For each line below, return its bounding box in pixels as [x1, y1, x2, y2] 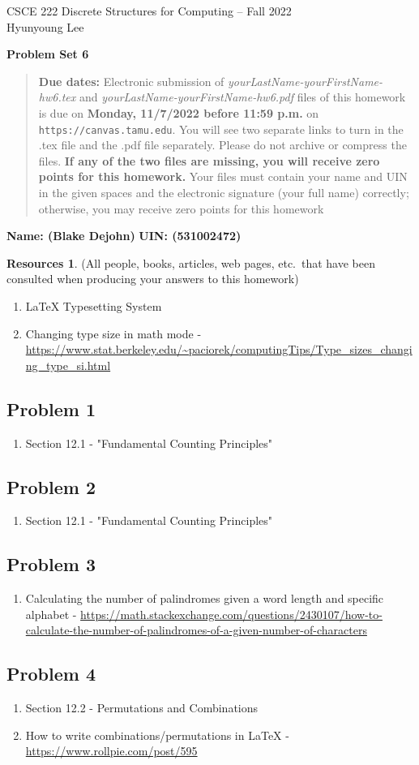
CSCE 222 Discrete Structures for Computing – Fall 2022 [6, 2, 292, 19]
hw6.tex [38, 88, 76, 105]
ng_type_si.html [25, 356, 111, 373]
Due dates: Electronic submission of [38, 72, 224, 89]
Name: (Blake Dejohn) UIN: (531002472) [6, 227, 242, 244]
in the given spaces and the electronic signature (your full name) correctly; [38, 184, 409, 200]
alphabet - [25, 605, 77, 622]
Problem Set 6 [6, 45, 89, 62]
